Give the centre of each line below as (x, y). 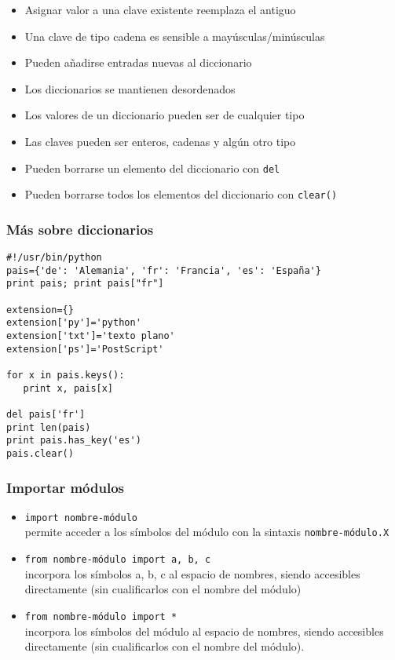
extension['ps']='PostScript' (85, 349)
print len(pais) (49, 427)
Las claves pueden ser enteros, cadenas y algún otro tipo (160, 141)
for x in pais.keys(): (66, 375)
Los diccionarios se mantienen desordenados (130, 88)
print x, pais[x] (68, 388)
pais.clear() (40, 453)
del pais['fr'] (46, 414)
